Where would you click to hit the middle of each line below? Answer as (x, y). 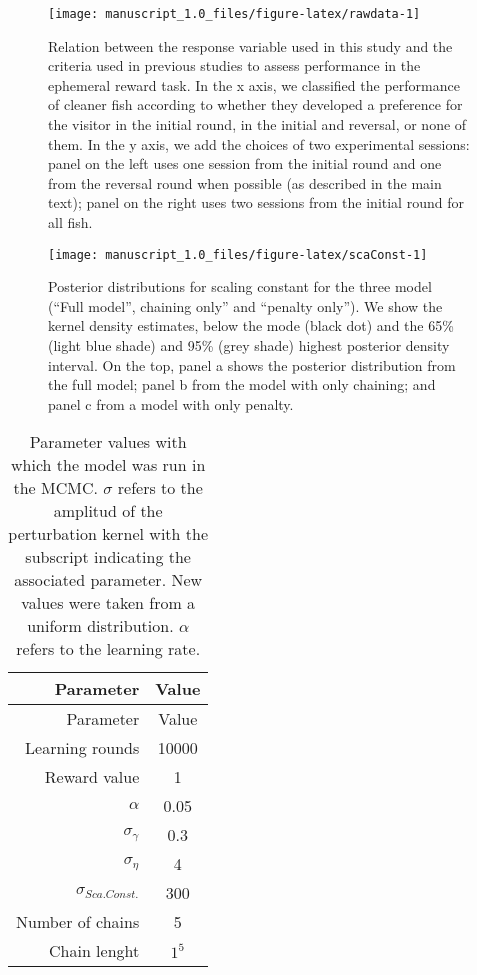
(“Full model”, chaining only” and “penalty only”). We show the (245, 305)
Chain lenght (94, 951)
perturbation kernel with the (108, 534)
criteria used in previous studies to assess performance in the (234, 65)
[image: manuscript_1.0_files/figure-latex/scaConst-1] (238, 254)
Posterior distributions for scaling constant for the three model (240, 286)
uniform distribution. (100, 626)
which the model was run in (108, 465)
